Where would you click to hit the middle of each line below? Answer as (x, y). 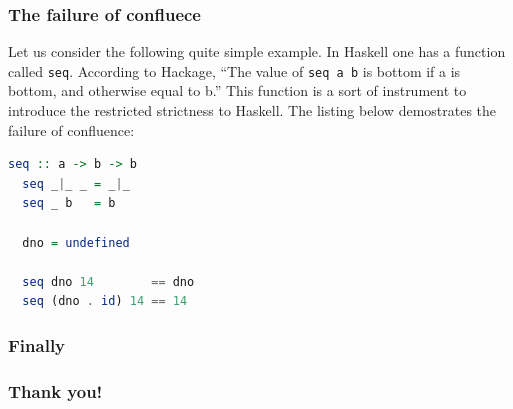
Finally (37, 344)
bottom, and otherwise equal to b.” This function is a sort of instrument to (237, 90)
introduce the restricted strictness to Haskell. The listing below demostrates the (252, 110)
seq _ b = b (69, 203)
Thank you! (55, 390)
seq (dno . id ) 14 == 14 (105, 301)
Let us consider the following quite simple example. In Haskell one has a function (257, 51)
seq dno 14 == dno (108, 281)
